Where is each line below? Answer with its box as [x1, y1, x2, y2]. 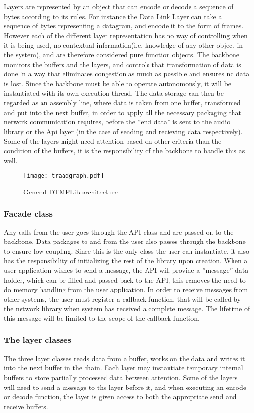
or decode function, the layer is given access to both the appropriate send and [4, 391, 237, 402]
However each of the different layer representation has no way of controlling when [4, 30, 248, 40]
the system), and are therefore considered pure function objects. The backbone [4, 49, 239, 59]
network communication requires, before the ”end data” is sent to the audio [4, 117, 231, 127]
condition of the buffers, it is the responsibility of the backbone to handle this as [4, 145, 245, 155]
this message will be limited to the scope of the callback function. [4, 313, 200, 323]
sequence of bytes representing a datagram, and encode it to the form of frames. [4, 21, 244, 31]
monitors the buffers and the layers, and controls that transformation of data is [4, 59, 241, 69]
